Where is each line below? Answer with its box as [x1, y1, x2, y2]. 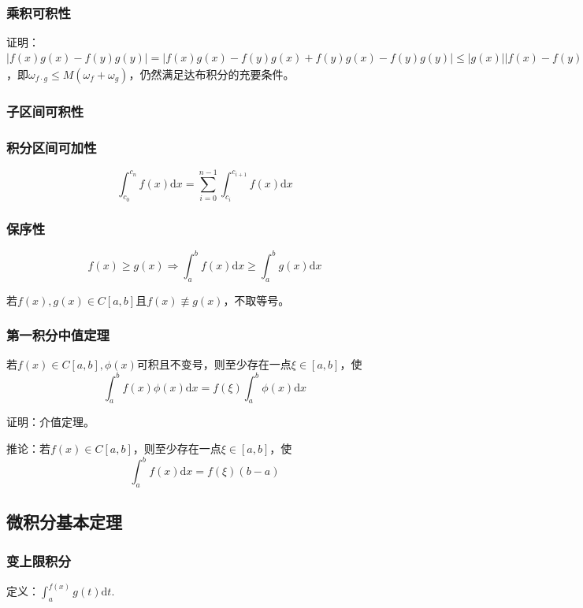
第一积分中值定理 [6, 325, 110, 345]
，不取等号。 [223, 291, 290, 308]
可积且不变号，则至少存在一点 [136, 356, 291, 373]
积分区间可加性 [6, 137, 97, 157]
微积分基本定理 [6, 510, 122, 534]
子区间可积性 [6, 101, 84, 120]
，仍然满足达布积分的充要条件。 [128, 65, 295, 82]
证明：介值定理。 [6, 413, 95, 430]
